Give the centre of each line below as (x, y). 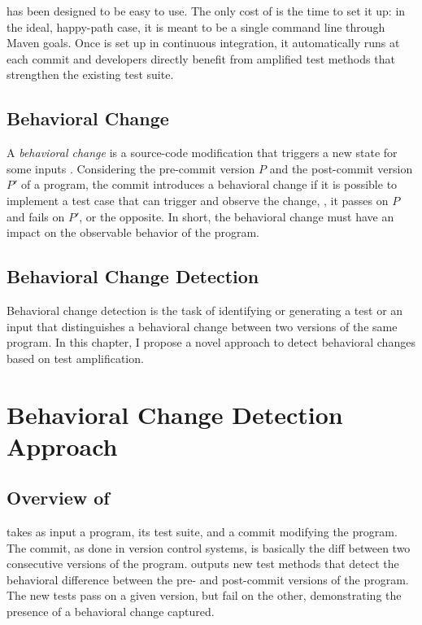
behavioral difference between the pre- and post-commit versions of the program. (208, 579)
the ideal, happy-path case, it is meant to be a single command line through (196, 26)
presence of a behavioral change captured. (111, 612)
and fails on (36, 216)
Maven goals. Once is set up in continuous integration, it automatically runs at (203, 43)
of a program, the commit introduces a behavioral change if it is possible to (209, 184)
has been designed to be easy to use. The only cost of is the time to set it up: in (206, 11)
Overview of (58, 498)
